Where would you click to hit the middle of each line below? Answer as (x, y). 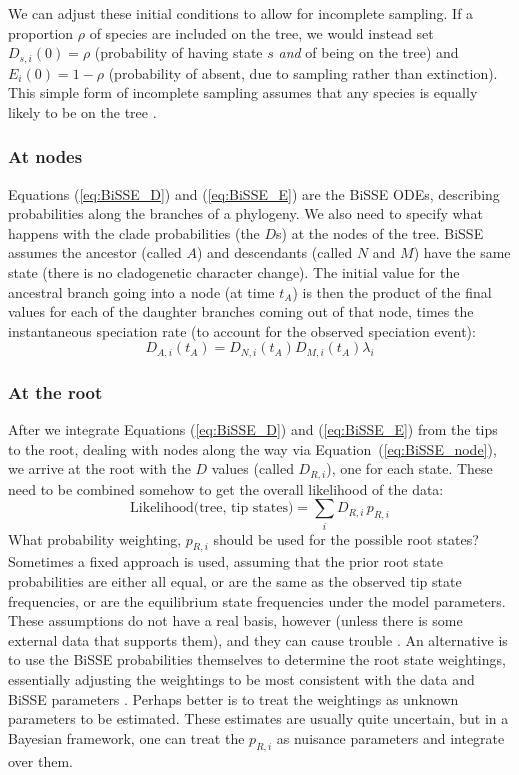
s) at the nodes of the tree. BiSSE (380, 232)
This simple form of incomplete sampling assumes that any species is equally (243, 92)
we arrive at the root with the (99, 468)
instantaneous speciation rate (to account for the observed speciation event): (242, 330)
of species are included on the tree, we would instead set (261, 32)
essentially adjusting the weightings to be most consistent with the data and (241, 678)
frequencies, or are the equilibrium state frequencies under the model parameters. (257, 600)
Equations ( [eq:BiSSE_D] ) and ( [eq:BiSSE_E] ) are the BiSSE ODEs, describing (254, 193)
